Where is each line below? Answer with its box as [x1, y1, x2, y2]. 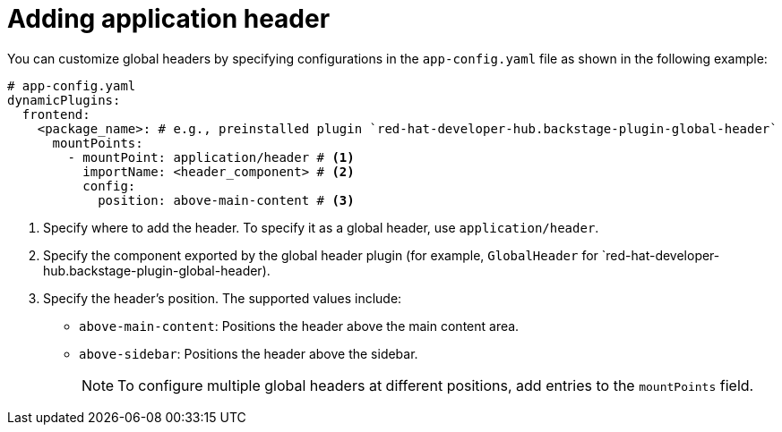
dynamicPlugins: [7, 92, 121, 107]
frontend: [21, 106, 90, 122]
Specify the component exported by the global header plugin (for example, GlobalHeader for [43, 247, 598, 263]
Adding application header [7, 4, 331, 34]
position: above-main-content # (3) [98, 192, 355, 208]
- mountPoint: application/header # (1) [67, 149, 355, 165]
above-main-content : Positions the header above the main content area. [79, 318, 520, 334]
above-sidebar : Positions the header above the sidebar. [79, 345, 418, 361]
